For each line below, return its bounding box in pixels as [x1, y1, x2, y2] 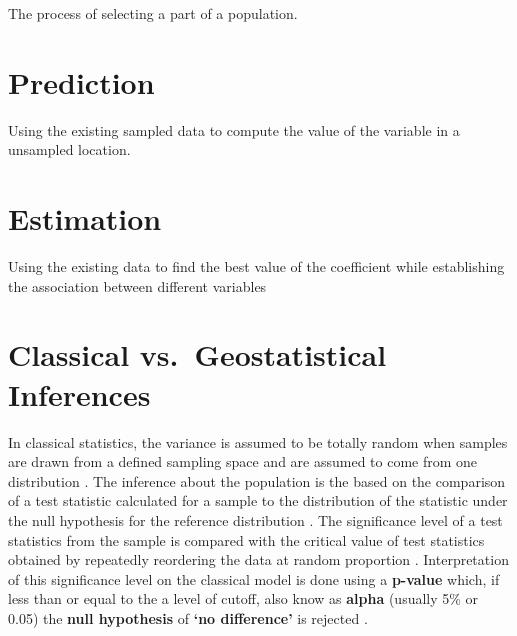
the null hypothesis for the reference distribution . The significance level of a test [8, 509, 503, 530]
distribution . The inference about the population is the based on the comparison [8, 470, 506, 491]
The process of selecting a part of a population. [8, 3, 298, 23]
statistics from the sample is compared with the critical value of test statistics [8, 529, 485, 550]
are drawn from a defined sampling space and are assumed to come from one [8, 451, 478, 472]
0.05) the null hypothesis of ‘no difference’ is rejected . [8, 607, 368, 628]
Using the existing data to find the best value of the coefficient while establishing [8, 256, 505, 277]
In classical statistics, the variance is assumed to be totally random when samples [8, 431, 508, 452]
